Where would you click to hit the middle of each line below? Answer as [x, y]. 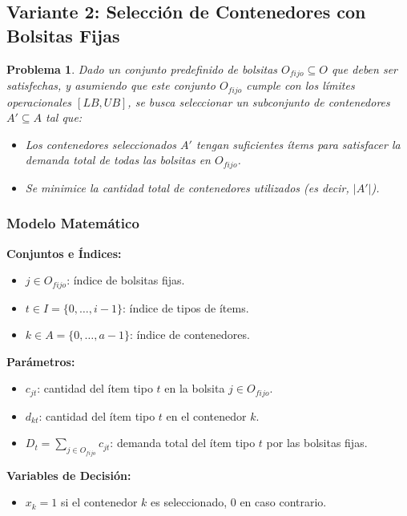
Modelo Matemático [73, 223]
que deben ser [365, 69]
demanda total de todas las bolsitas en [118, 160]
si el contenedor [99, 502]
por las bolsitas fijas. [317, 443]
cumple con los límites [300, 85]
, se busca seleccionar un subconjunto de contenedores [259, 101]
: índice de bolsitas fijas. [126, 280]
